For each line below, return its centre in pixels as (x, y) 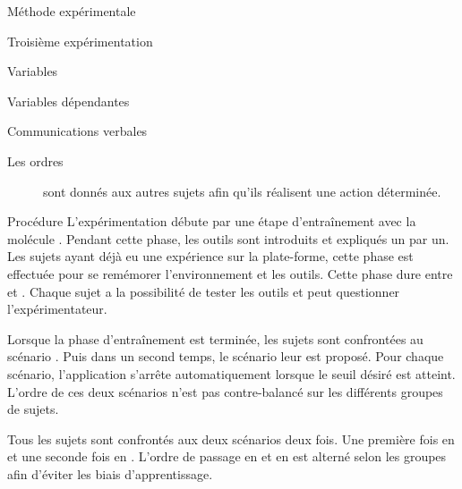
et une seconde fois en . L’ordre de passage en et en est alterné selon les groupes (227, 456)
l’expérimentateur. (57, 309)
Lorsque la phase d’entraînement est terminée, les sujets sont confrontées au (215, 338)
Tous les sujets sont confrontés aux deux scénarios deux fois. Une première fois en (231, 438)
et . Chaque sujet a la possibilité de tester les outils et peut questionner (204, 291)
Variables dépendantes (68, 101)
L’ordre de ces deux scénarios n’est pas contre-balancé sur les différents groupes (225, 391)
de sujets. (33, 409)
